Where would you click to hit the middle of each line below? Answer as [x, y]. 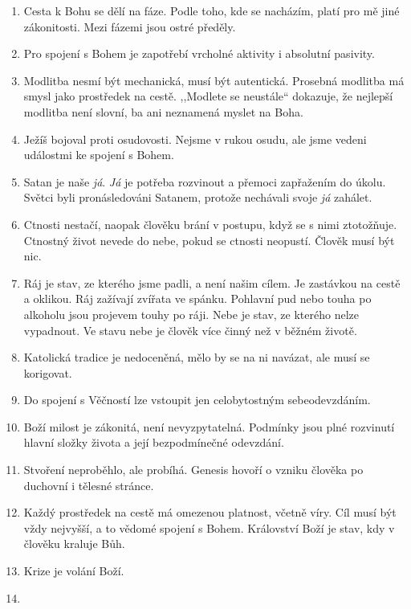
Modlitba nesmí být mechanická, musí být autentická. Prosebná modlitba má [214, 80]
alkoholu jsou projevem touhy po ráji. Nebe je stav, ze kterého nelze [191, 314]
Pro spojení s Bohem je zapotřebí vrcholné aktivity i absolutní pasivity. [199, 53]
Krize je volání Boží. [74, 571]
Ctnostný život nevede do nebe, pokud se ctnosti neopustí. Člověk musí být [209, 240]
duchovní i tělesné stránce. [89, 485]
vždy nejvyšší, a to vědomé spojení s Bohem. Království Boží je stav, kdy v [209, 527]
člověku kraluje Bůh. [74, 544]
